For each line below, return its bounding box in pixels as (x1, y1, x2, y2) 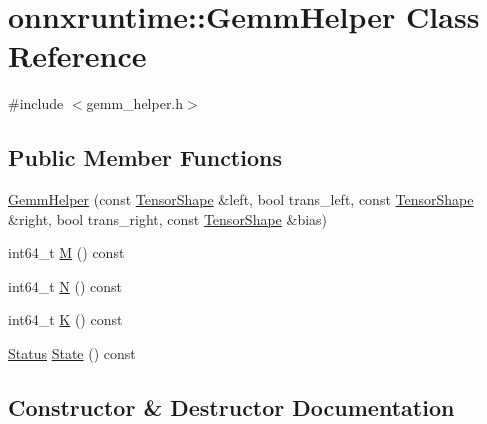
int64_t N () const (8, 275, 123, 296)
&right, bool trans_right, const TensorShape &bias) (8, 208, 328, 229)
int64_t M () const (8, 242, 125, 263)
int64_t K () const (8, 309, 123, 330)
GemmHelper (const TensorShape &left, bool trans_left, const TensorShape (8, 189, 474, 210)
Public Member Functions (8, 142, 282, 173)
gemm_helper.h (86, 93, 184, 114)
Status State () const (8, 343, 136, 364)
